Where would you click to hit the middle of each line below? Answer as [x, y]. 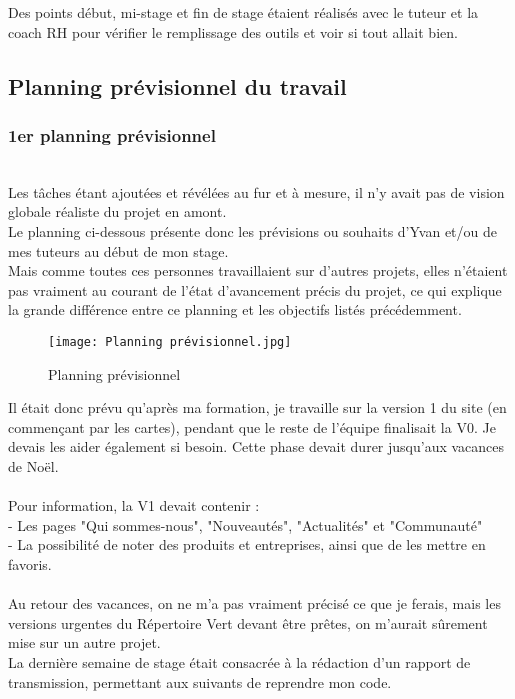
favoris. [30, 563]
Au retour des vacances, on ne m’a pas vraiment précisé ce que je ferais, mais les [254, 603]
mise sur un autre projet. [84, 642]
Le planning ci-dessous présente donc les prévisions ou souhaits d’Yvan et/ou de [253, 230]
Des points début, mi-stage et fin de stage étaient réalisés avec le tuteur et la [243, 12]
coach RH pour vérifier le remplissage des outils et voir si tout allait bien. [233, 31]
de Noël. [33, 465]
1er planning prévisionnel [112, 134]
